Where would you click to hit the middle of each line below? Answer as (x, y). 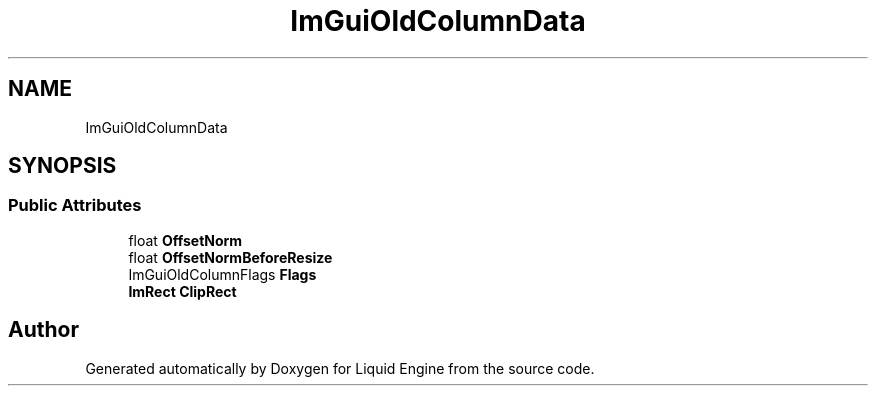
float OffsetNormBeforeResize (230, 257)
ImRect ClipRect (182, 291)
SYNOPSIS (62, 166)
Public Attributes (75, 205)
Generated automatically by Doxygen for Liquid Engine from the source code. (340, 368)
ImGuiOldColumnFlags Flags (222, 274)
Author (43, 330)
